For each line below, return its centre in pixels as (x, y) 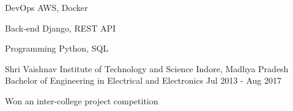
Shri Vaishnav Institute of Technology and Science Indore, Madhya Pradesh (147, 68)
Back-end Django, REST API (61, 28)
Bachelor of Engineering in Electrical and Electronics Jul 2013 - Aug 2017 (143, 80)
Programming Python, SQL (57, 48)
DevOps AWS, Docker (46, 7)
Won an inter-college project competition (82, 100)
